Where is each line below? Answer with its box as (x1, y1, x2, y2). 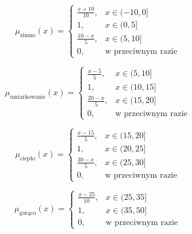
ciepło (20, 155, 35, 162)
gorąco (19, 209, 36, 216)
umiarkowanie (10, 93, 46, 100)
